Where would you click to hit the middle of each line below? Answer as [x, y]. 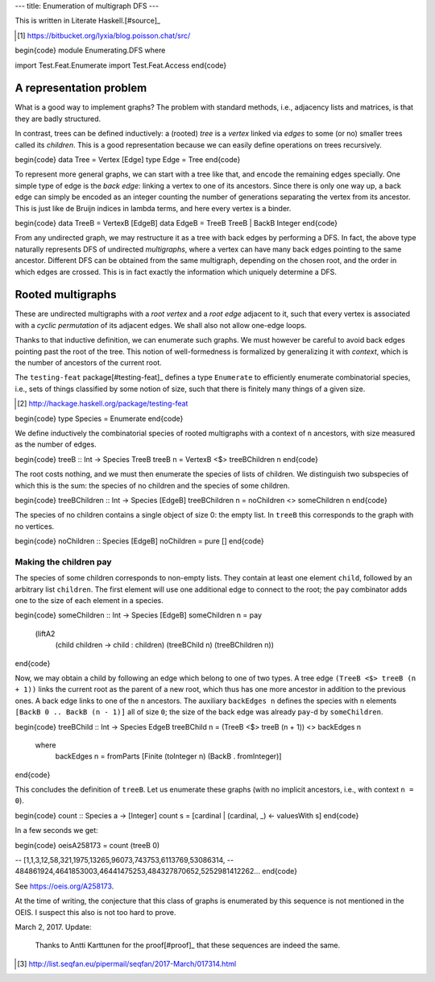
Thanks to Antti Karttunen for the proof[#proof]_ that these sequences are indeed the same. [188, 945]
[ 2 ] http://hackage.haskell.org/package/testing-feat [103, 404]
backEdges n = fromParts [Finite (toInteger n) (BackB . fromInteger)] [168, 756]
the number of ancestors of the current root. [89, 363]
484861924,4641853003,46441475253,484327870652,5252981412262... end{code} [156, 872]
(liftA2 [45, 634]
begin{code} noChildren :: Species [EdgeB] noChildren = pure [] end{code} [140, 541]
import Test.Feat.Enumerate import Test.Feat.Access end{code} [121, 65]
